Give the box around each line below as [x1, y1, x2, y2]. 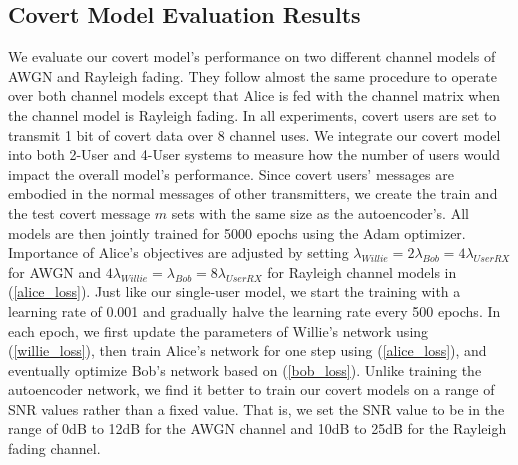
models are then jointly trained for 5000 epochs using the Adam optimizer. [8, 222, 466, 243]
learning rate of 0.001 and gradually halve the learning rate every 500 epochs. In [8, 300, 501, 321]
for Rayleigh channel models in [267, 261, 457, 282]
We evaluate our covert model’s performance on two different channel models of [8, 46, 496, 67]
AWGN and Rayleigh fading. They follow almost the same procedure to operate [8, 65, 498, 86]
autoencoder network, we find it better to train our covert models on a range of [8, 379, 495, 400]
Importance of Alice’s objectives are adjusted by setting [8, 242, 349, 263]
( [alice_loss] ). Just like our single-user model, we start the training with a [8, 281, 461, 302]
